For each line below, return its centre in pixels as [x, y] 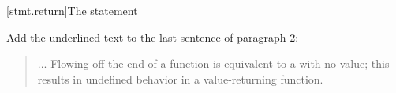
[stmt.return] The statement [72, 10]
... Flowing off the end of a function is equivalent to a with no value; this [213, 63]
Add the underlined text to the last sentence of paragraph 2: [153, 37]
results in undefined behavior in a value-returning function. [180, 78]
